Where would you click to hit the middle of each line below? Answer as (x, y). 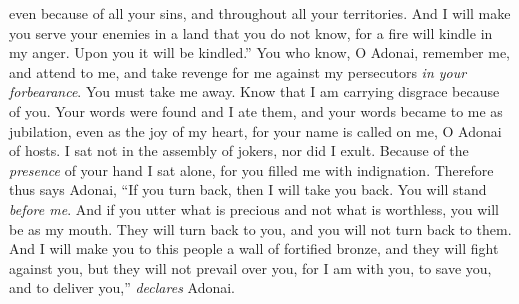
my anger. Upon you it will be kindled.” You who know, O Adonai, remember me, (260, 52)
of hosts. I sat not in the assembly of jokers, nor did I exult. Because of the (239, 150)
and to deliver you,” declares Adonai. (122, 287)
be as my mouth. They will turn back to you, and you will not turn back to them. (260, 228)
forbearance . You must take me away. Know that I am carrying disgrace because (254, 91)
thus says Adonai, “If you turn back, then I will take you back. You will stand (248, 189)
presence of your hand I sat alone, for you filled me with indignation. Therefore (251, 169)
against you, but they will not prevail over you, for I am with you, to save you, (250, 267)
